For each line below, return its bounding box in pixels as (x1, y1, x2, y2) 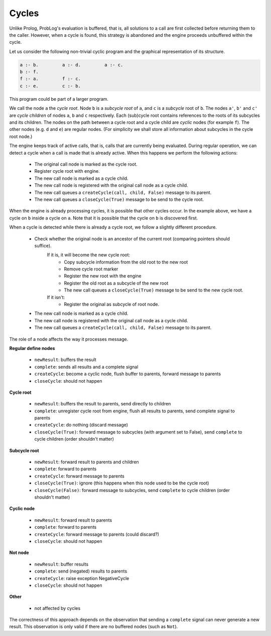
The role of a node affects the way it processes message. (9, 336, 128, 342)
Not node (9, 549, 30, 556)
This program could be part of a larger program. (9, 96, 109, 102)
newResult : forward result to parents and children (34, 459, 139, 465)
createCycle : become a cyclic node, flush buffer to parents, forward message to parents (34, 371, 221, 377)
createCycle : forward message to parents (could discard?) (34, 531, 160, 537)
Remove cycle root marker (64, 266, 118, 272)
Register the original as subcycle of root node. (64, 301, 160, 307)
